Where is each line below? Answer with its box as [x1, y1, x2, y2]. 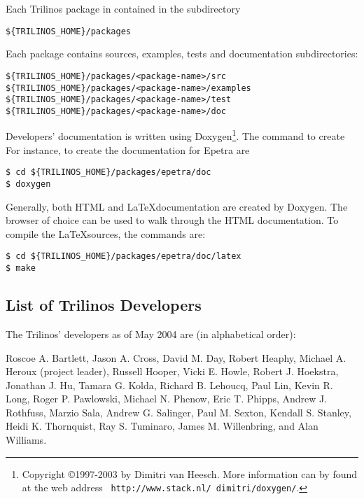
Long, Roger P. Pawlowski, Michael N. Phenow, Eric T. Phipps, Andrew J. [6, 391, 328, 406]
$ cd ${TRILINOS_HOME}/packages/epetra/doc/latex [6, 251, 241, 262]
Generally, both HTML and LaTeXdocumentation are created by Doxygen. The [6, 199, 348, 213]
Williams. [6, 433, 47, 447]
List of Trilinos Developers [6, 294, 202, 316]
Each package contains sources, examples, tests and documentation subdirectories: [6, 46, 358, 61]
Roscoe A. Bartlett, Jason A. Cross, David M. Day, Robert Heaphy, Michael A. [6, 350, 346, 365]
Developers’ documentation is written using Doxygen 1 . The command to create [6, 127, 345, 143]
